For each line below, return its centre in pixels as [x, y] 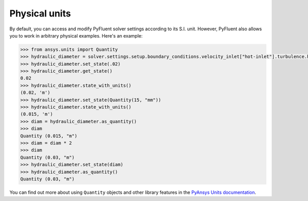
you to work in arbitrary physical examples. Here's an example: [76, 35]
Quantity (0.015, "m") [49, 136]
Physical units [40, 13]
